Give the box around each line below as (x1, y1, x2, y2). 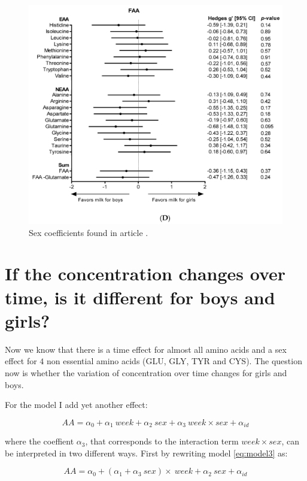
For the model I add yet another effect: (5, 398, 148, 411)
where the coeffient (5, 435, 74, 447)
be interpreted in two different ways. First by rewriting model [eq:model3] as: (5, 446, 288, 459)
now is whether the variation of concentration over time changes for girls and (5, 366, 287, 379)
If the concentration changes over (5, 261, 286, 286)
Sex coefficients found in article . (29, 226, 148, 238)
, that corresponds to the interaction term (85, 435, 239, 447)
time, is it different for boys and (5, 285, 275, 309)
